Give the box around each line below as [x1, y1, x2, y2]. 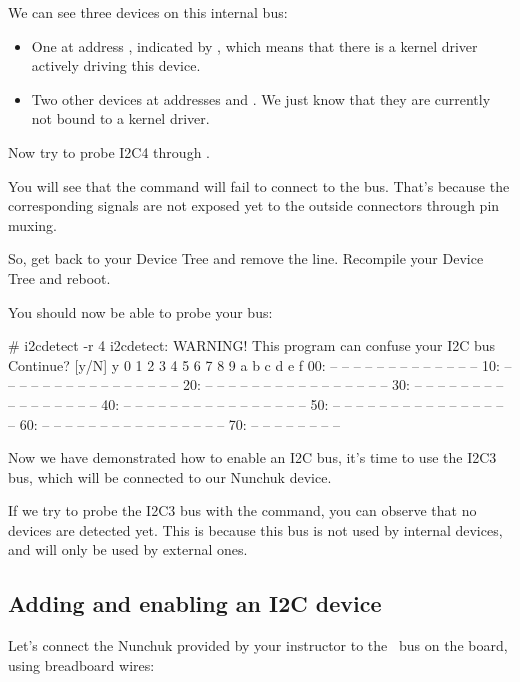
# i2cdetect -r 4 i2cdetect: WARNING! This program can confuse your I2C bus [8, 335, 496, 356]
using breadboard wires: [8, 654, 155, 675]
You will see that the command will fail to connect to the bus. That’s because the [8, 175, 510, 196]
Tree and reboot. [8, 267, 111, 288]
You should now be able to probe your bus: [8, 301, 273, 322]
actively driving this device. [31, 55, 201, 76]
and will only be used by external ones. [8, 539, 248, 560]
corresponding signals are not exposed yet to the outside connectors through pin [8, 195, 500, 216]
